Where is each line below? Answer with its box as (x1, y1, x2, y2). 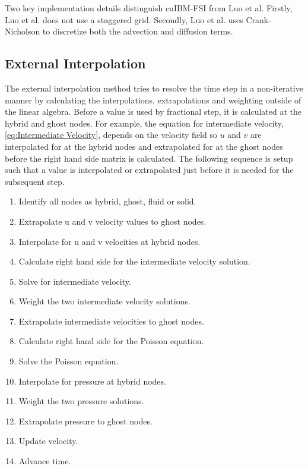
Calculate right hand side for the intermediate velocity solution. (18, 255, 250, 267)
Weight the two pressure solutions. (18, 395, 144, 407)
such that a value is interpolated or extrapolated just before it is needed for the (5, 163, 294, 176)
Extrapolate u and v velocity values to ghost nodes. (18, 215, 207, 227)
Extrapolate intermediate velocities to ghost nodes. (18, 314, 204, 327)
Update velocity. (18, 435, 78, 447)
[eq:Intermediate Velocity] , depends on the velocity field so (5, 128, 217, 141)
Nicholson (5, 25, 40, 37)
